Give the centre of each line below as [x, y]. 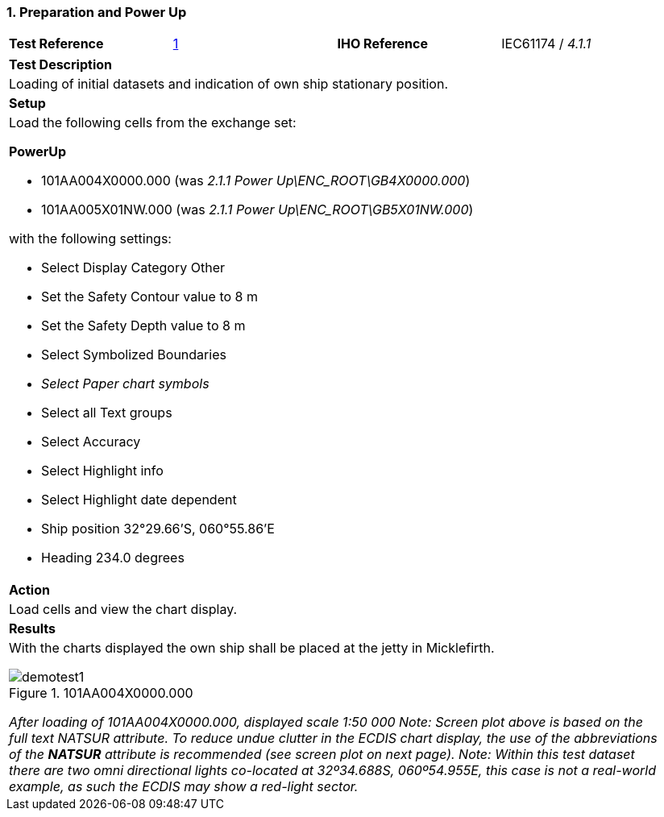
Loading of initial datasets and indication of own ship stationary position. [229, 84]
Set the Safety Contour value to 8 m [149, 297]
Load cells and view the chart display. [123, 610]
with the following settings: [90, 239]
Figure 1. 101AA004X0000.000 [101, 693]
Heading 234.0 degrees [113, 558]
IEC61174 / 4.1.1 [546, 44]
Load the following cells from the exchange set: [153, 123]
